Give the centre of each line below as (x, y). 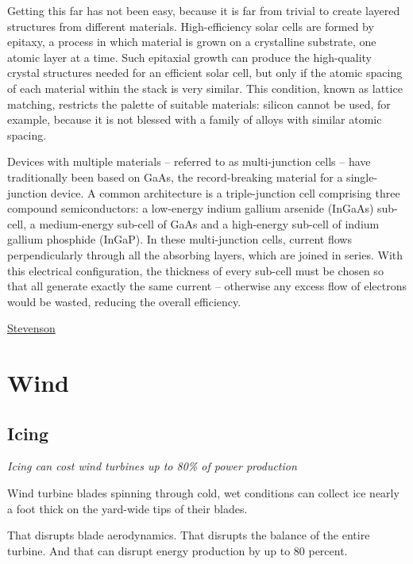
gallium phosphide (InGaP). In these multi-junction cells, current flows (179, 239)
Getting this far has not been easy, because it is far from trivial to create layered (204, 10)
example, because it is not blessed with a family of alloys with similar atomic (195, 119)
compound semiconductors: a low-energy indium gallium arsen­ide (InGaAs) (191, 208)
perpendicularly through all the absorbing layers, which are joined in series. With (205, 254)
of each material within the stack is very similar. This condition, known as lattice (205, 88)
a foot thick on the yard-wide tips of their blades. (127, 508)
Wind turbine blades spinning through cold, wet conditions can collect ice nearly (203, 493)
